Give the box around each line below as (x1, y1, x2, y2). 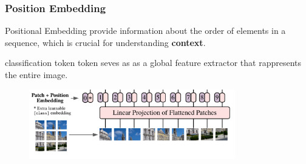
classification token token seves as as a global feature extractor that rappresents (5, 56, 302, 69)
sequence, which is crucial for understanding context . (5, 36, 206, 48)
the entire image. (5, 68, 68, 80)
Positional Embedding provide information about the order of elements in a (5, 24, 286, 37)
